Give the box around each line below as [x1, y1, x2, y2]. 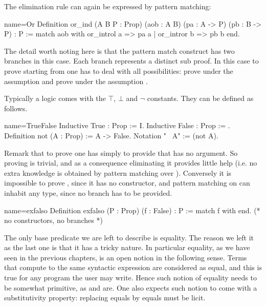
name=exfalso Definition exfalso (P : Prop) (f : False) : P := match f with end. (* [4, 205, 260, 215]
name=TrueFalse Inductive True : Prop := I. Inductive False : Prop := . [4, 120, 230, 131]
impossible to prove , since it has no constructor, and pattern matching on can [4, 177, 250, 188]
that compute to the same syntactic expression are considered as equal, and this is [4, 262, 262, 273]
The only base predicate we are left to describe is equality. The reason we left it [4, 232, 254, 242]
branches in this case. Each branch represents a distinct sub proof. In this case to [4, 55, 259, 66]
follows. [4, 103, 28, 113]
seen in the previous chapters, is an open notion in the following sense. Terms [4, 252, 247, 262]
